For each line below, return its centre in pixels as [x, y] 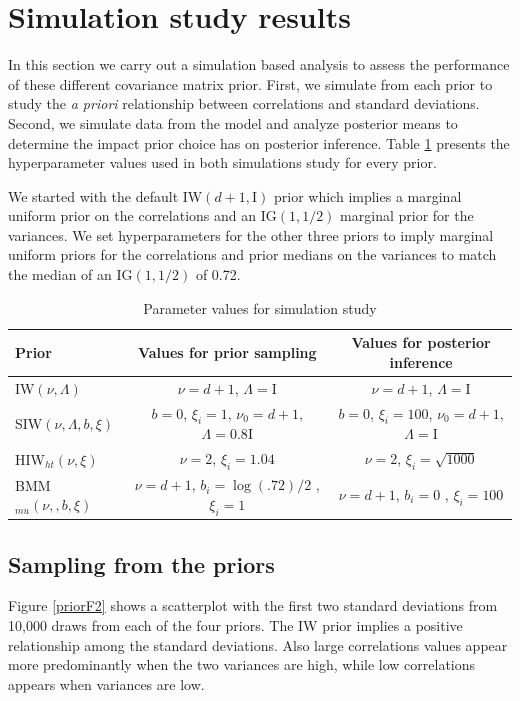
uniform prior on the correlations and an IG [142, 215]
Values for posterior [421, 342]
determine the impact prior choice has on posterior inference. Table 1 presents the [259, 142]
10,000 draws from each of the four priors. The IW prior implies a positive [235, 624]
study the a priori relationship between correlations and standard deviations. [244, 103]
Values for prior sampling [227, 352]
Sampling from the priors [141, 563]
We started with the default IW [105, 195]
